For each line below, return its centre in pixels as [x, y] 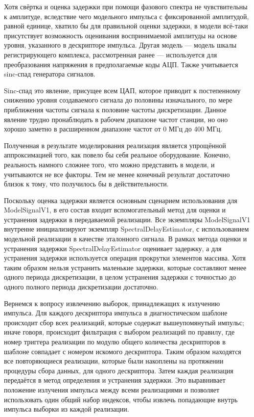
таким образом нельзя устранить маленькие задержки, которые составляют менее [125, 267]
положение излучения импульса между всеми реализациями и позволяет [112, 389]
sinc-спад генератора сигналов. [50, 74]
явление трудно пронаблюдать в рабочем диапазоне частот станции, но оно [116, 119]
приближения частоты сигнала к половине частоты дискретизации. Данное [115, 109]
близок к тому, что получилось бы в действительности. [86, 184]
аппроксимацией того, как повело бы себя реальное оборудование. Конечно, [117, 155]
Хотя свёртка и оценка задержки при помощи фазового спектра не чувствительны [126, 6]
